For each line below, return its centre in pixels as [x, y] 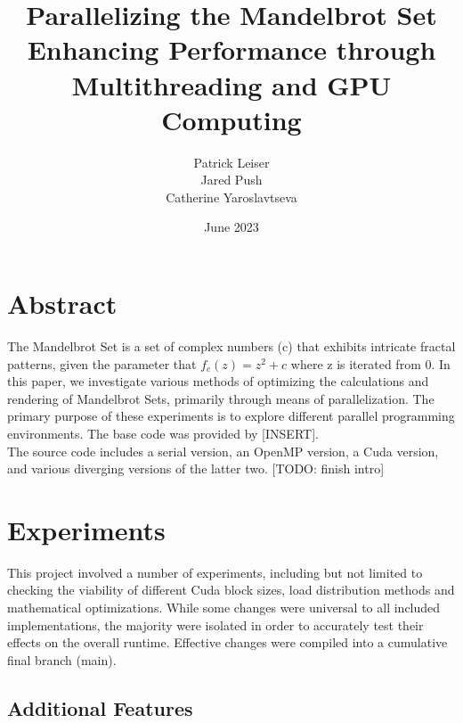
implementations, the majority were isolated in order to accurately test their [215, 624]
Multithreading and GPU [231, 84]
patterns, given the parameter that [102, 363]
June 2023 [231, 227]
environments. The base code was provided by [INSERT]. [163, 433]
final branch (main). [62, 659]
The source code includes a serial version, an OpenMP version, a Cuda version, [223, 451]
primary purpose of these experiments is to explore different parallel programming [231, 416]
